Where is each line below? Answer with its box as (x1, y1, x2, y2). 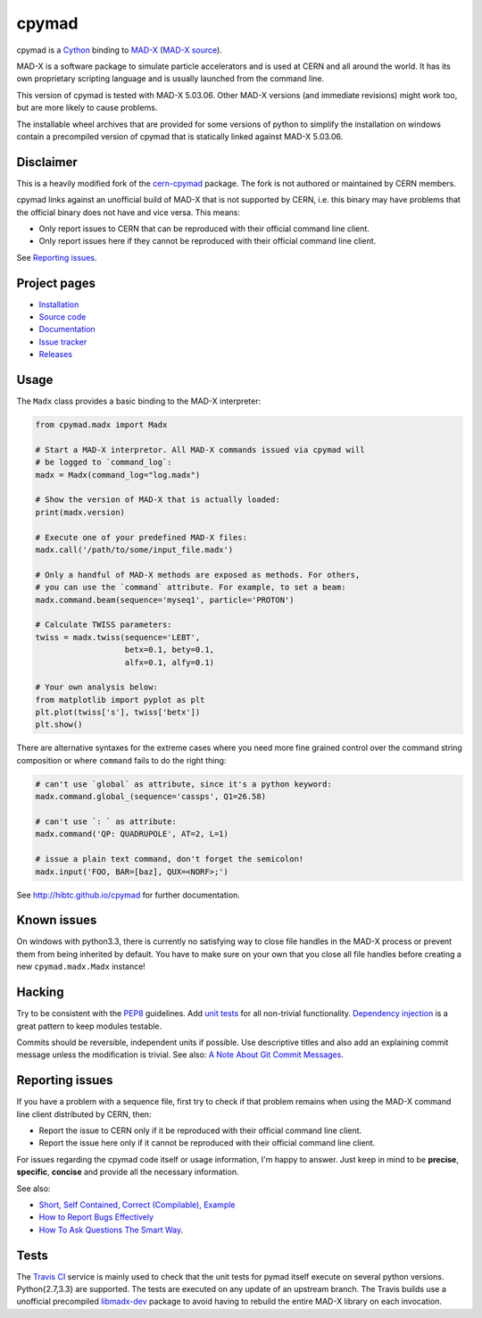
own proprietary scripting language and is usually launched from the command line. (16, 73, 325, 84)
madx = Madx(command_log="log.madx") (35, 470, 201, 480)
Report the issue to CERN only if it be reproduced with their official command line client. (38, 1125, 362, 1136)
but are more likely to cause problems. (16, 103, 158, 113)
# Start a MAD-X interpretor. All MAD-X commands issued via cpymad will (35, 445, 365, 455)
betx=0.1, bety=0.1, (124, 645, 214, 655)
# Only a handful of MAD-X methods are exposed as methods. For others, (35, 570, 361, 580)
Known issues (16, 913, 97, 928)
